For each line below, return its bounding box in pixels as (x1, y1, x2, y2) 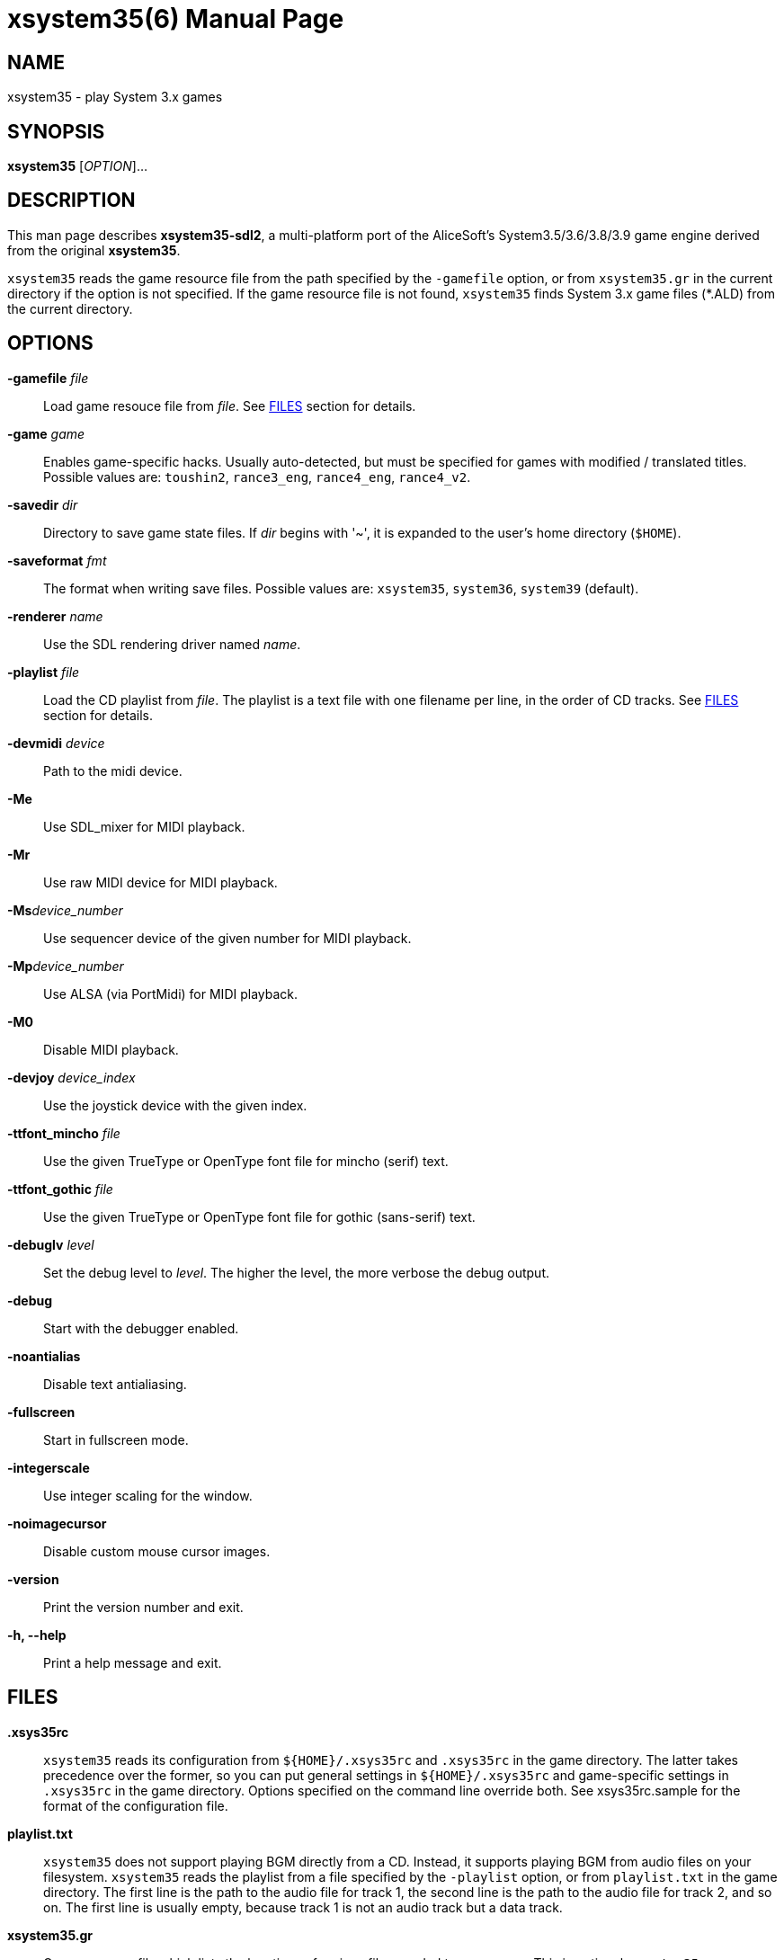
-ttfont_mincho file (7, 1125, 120, 1141)
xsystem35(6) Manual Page (7, 4, 344, 34)
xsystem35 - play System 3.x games (7, 89, 223, 105)
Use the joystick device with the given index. (43, 1097, 307, 1113)
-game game (7, 425, 85, 441)
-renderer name (7, 608, 103, 624)
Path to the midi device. (43, 762, 183, 779)
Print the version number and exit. (43, 1599, 244, 1615)
